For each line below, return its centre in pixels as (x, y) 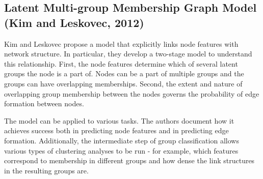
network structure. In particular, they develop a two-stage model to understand (128, 54)
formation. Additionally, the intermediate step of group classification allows (122, 140)
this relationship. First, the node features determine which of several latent (121, 63)
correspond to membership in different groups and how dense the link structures (129, 160)
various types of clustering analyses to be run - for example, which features (121, 150)
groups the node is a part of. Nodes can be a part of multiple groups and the (124, 73)
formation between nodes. (44, 103)
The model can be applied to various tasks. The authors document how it (119, 120)
